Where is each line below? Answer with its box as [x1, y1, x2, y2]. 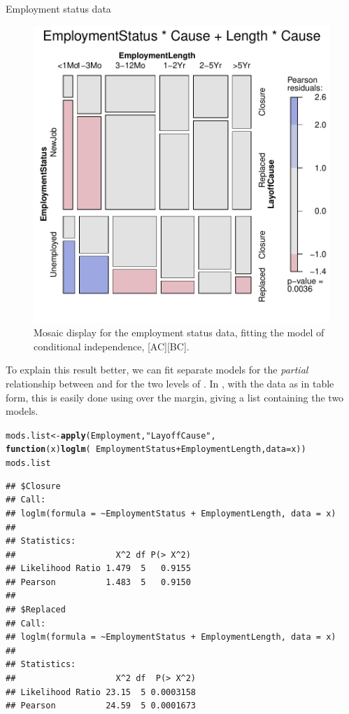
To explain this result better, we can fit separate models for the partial [6, 362, 308, 377]
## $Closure [6, 481, 61, 491]
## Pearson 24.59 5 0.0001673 [6, 701, 197, 711]
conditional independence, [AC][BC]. [34, 338, 190, 353]
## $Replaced [6, 605, 66, 615]
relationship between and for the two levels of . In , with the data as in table [6, 376, 334, 390]
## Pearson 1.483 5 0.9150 [6, 577, 191, 587]
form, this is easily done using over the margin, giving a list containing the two [6, 390, 344, 404]
